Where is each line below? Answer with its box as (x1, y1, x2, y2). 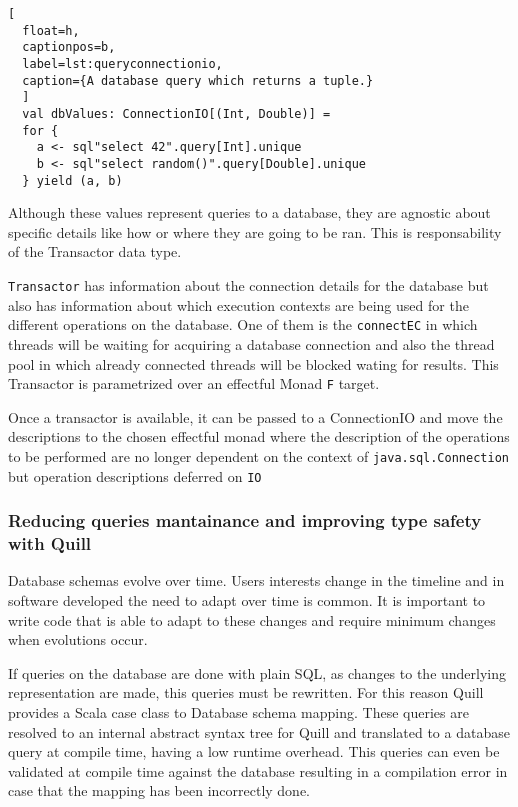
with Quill (8, 531, 92, 556)
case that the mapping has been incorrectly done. (8, 780, 311, 801)
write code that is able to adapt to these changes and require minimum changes (8, 609, 496, 630)
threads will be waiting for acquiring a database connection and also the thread (8, 333, 495, 354)
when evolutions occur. (8, 629, 148, 650)
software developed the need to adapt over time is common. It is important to (8, 589, 486, 610)
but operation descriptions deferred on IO (8, 465, 262, 486)
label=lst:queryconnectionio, (22, 56, 223, 71)
